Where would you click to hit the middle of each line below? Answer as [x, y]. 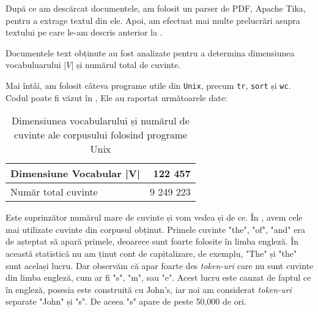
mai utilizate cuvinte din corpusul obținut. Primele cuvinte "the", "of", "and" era [155, 229]
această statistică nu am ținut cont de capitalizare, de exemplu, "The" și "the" [151, 253]
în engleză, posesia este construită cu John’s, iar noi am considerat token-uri [149, 289]
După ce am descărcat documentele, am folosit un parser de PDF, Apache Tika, [156, 8]
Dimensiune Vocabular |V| [76, 173]
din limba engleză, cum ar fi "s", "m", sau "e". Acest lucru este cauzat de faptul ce [158, 277]
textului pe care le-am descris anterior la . [84, 32]
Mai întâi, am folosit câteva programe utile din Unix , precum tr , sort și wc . [148, 85]
